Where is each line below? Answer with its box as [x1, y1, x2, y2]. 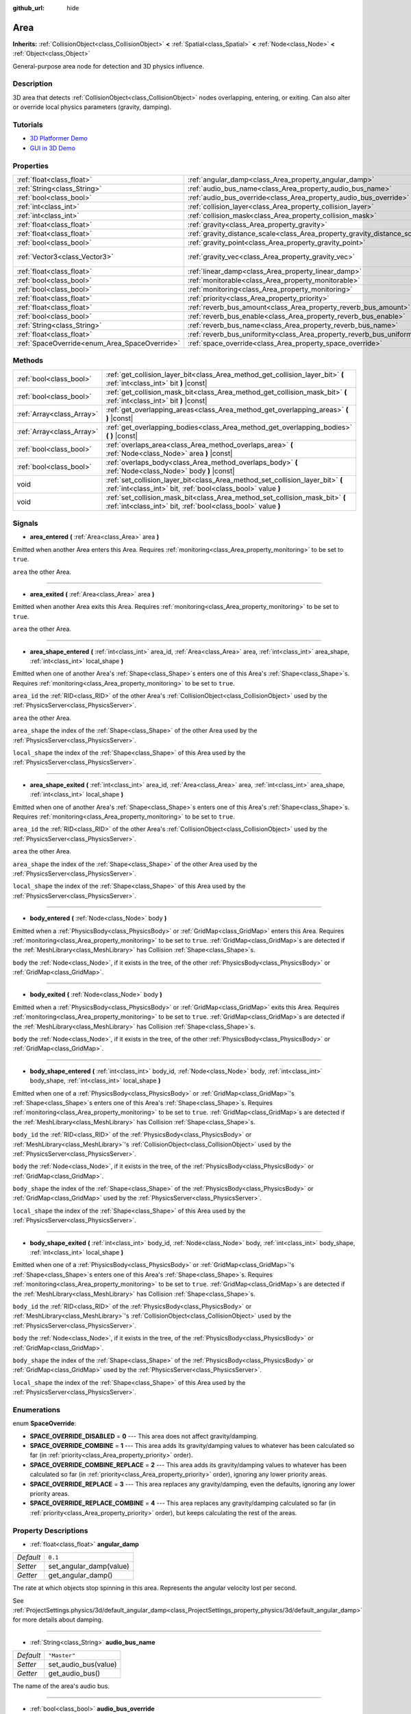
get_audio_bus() [48, 1669, 101, 1678]
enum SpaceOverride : [12, 1419, 77, 1427]
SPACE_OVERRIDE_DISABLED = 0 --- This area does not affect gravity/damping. [29, 1432, 258, 1440]
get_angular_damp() [48, 1571, 113, 1580]
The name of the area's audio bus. [12, 1682, 110, 1690]
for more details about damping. [12, 1615, 103, 1624]
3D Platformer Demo [29, 134, 88, 143]
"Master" [48, 1652, 75, 1659]
